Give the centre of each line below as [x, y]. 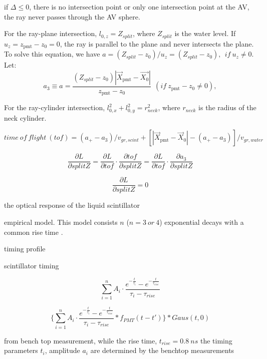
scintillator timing [32, 265]
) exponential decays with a [202, 222]
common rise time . [34, 232]
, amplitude [62, 350]
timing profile [25, 249]
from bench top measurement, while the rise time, [81, 340]
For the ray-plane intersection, [51, 33]
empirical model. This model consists [61, 222]
